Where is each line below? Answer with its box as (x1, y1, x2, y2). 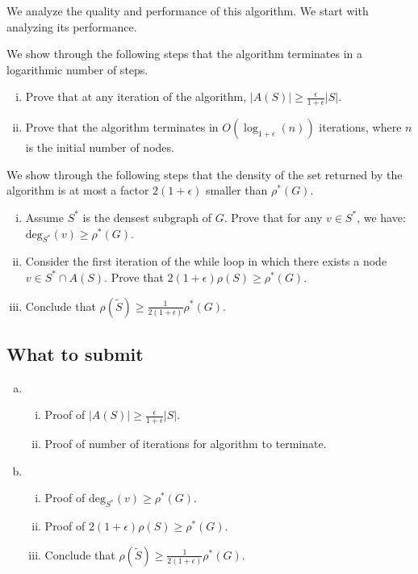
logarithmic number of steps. (6, 61, 148, 78)
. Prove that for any (224, 208, 323, 225)
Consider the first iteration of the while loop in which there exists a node (25, 253, 387, 270)
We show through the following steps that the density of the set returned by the (6, 165, 403, 182)
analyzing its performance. (6, 18, 137, 35)
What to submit (6, 341, 144, 366)
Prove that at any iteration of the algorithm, (25, 88, 247, 105)
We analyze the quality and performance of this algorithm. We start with (6, 2, 369, 19)
